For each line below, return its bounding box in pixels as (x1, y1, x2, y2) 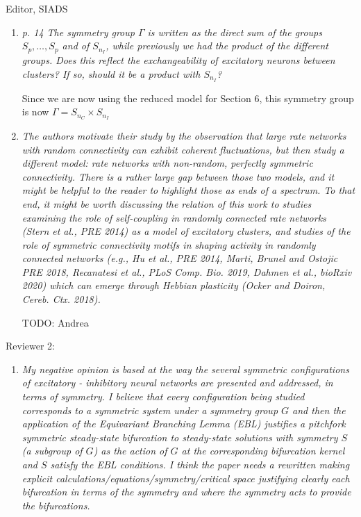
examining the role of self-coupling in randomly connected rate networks (22, 210, 326, 224)
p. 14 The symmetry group (22, 24, 135, 39)
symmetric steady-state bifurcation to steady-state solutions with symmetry (22, 429, 338, 444)
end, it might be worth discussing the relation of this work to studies (22, 196, 312, 211)
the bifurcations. (22, 498, 90, 512)
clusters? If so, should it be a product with (22, 66, 201, 81)
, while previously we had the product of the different (106, 38, 328, 53)
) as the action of (93, 443, 167, 458)
